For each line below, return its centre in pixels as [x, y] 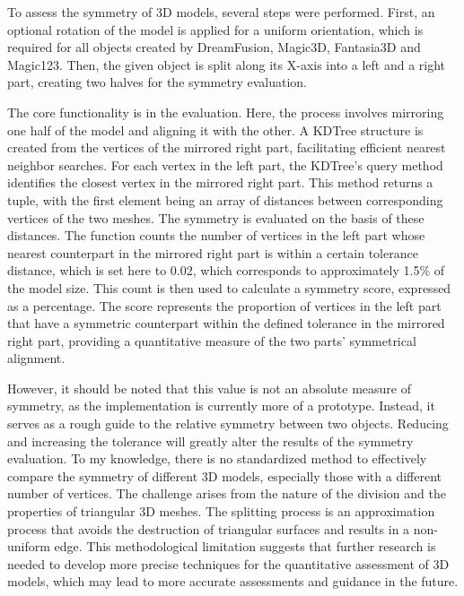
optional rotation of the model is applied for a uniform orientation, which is [215, 29]
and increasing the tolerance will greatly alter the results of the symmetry [210, 441]
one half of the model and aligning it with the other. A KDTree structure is [215, 130]
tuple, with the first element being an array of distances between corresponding [225, 199]
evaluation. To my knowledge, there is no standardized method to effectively [217, 458]
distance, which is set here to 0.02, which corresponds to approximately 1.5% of [226, 270]
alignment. [36, 358]
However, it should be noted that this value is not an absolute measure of [210, 388]
